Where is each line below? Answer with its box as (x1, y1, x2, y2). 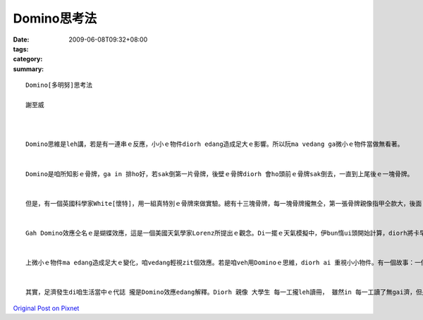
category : (13, 55, 43, 63)
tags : (13, 44, 29, 53)
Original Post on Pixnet (13, 304, 80, 312)
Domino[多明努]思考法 (25, 81, 93, 90)
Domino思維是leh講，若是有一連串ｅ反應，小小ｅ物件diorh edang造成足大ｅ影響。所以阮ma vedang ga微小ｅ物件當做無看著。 (25, 140, 404, 148)
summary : (13, 64, 44, 73)
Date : (13, 35, 30, 44)
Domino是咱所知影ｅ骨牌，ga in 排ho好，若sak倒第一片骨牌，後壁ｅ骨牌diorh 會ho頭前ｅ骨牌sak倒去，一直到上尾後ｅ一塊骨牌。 (25, 170, 414, 178)
